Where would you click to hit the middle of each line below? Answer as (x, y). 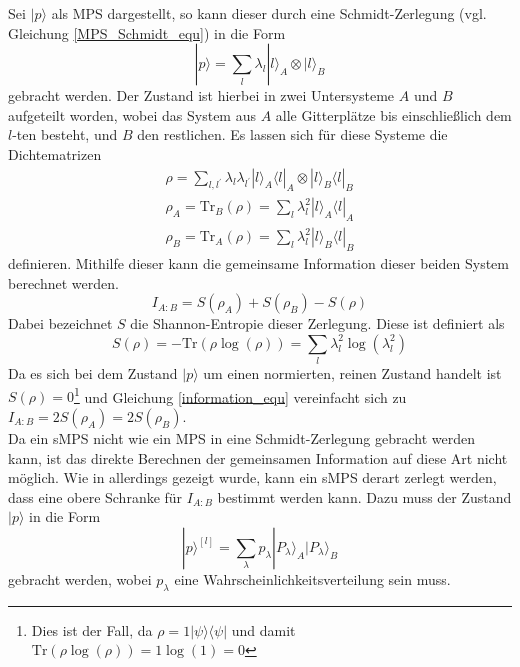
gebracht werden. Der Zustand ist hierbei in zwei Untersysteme (201, 95)
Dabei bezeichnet (60, 323)
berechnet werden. (63, 282)
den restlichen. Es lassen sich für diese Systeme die (292, 134)
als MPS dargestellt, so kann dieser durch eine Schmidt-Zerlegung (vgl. (269, 13)
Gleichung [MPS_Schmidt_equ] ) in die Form (147, 32)
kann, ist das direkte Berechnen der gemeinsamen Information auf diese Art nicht (258, 457)
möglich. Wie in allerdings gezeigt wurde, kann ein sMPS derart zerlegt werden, (252, 477)
